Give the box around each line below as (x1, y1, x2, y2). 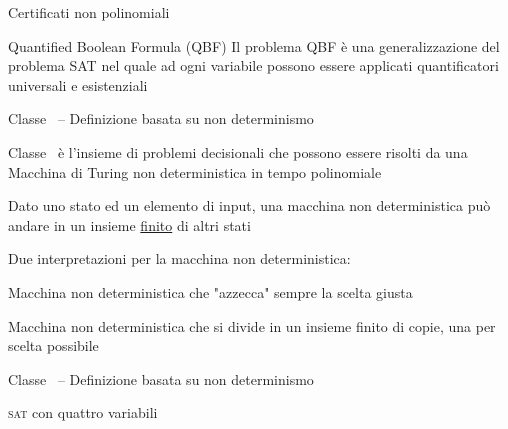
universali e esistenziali (8, 74, 148, 95)
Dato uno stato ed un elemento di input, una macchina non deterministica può (8, 195, 491, 216)
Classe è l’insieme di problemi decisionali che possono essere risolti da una (8, 141, 468, 162)
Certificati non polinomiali (8, 2, 170, 22)
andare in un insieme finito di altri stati (8, 214, 251, 235)
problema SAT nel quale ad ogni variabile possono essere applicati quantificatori (8, 55, 499, 76)
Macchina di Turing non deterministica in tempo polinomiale (8, 161, 382, 182)
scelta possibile (8, 335, 99, 356)
